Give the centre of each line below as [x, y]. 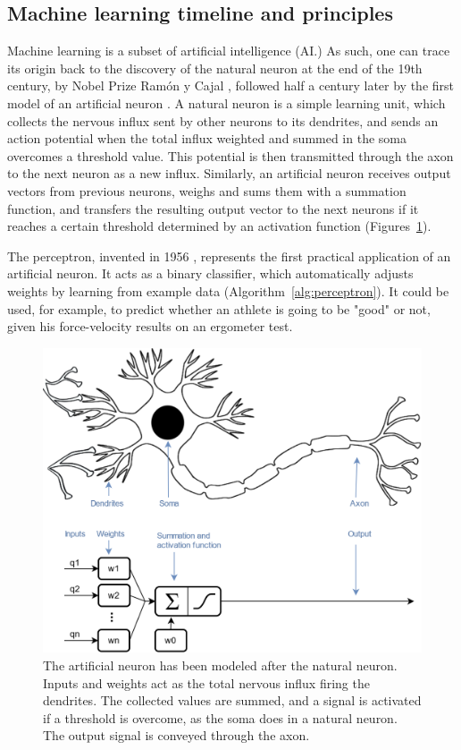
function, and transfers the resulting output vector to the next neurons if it [213, 208]
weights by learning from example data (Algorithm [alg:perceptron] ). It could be [228, 290]
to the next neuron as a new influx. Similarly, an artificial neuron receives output [229, 173]
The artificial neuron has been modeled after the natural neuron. [220, 665]
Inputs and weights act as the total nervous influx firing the [206, 682]
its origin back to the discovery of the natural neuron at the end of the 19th [215, 68]
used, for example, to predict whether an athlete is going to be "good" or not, [219, 308]
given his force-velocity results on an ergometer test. [150, 326]
